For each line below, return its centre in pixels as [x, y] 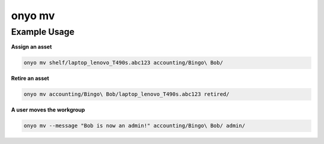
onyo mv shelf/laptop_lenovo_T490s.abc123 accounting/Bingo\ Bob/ [123, 63]
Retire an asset [30, 79]
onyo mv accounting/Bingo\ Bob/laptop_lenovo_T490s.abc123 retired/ [127, 94]
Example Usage [43, 32]
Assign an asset [31, 47]
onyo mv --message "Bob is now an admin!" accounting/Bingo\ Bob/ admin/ [134, 126]
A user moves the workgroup [48, 110]
